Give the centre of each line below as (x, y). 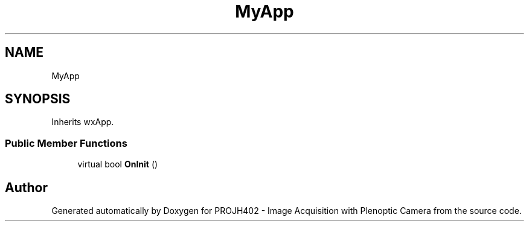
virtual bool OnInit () (118, 164)
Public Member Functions (66, 143)
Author (26, 187)
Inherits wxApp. (83, 122)
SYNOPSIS (38, 99)
